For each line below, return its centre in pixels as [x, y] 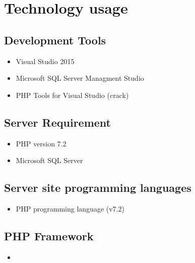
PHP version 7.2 [41, 143]
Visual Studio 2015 [45, 61]
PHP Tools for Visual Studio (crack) [72, 95]
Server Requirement [57, 122]
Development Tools [55, 40]
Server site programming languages [98, 188]
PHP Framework [49, 235]
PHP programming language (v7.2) [70, 208]
